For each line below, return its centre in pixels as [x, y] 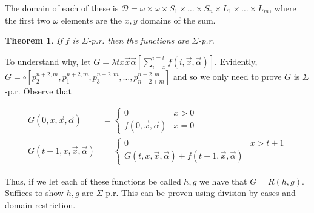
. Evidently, [236, 61]
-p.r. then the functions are [139, 40]
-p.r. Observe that [38, 90]
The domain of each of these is [62, 8]
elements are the [91, 20]
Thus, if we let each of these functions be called [93, 181]
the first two [28, 20]
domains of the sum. [178, 20]
